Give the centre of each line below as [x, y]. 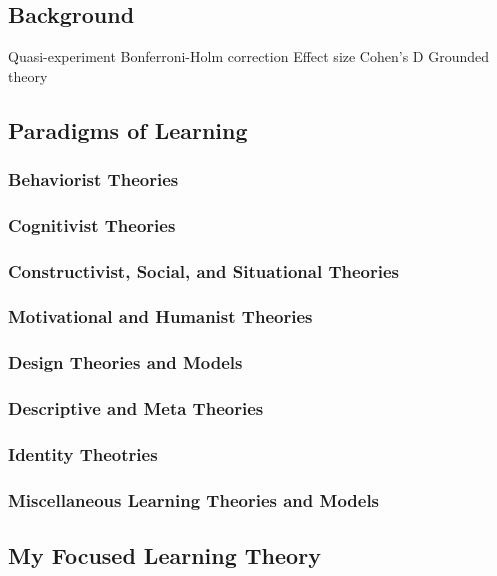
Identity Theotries [83, 453]
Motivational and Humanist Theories [160, 316]
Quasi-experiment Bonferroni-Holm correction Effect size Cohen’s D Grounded [249, 56]
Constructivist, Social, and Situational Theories [203, 270]
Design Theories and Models [125, 362]
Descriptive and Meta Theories [136, 408]
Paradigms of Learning [128, 129]
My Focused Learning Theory [164, 555]
